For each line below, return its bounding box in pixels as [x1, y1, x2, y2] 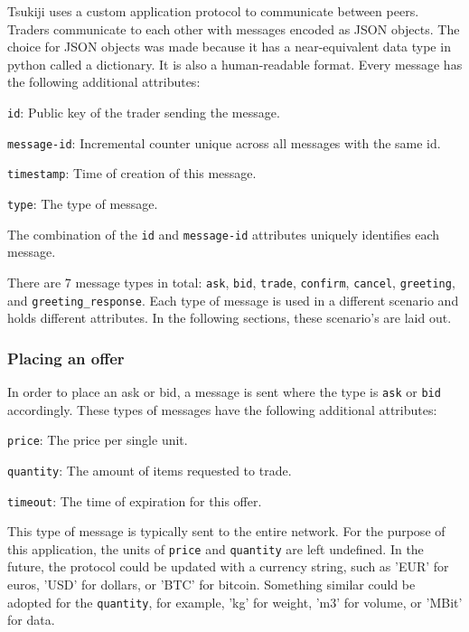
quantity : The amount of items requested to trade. [7, 460, 292, 479]
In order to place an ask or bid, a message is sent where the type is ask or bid [7, 382, 441, 401]
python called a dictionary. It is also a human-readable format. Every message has [7, 54, 463, 73]
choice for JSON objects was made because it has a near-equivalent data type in [7, 37, 451, 56]
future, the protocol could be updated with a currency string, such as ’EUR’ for [7, 557, 449, 576]
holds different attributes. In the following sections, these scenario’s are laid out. [7, 308, 452, 327]
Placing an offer [7, 346, 125, 369]
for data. [7, 610, 55, 629]
